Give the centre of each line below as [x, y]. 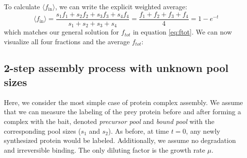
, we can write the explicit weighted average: [121, 6]
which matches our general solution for [62, 32]
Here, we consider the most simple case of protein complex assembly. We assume [123, 102]
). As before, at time [139, 131]
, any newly [203, 131]
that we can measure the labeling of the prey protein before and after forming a [123, 112]
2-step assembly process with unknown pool [116, 67]
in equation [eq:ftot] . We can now [182, 32]
